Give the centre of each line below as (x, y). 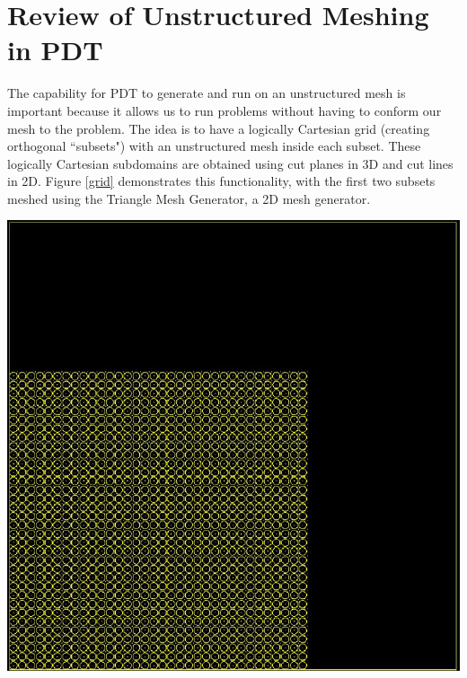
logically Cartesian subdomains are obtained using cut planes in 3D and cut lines (230, 163)
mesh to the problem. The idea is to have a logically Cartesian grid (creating (219, 128)
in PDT (55, 50)
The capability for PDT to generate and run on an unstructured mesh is (207, 93)
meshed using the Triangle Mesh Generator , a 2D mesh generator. (189, 198)
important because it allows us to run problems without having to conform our (225, 110)
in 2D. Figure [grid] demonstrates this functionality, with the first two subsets (221, 181)
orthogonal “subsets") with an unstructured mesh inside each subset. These (214, 146)
